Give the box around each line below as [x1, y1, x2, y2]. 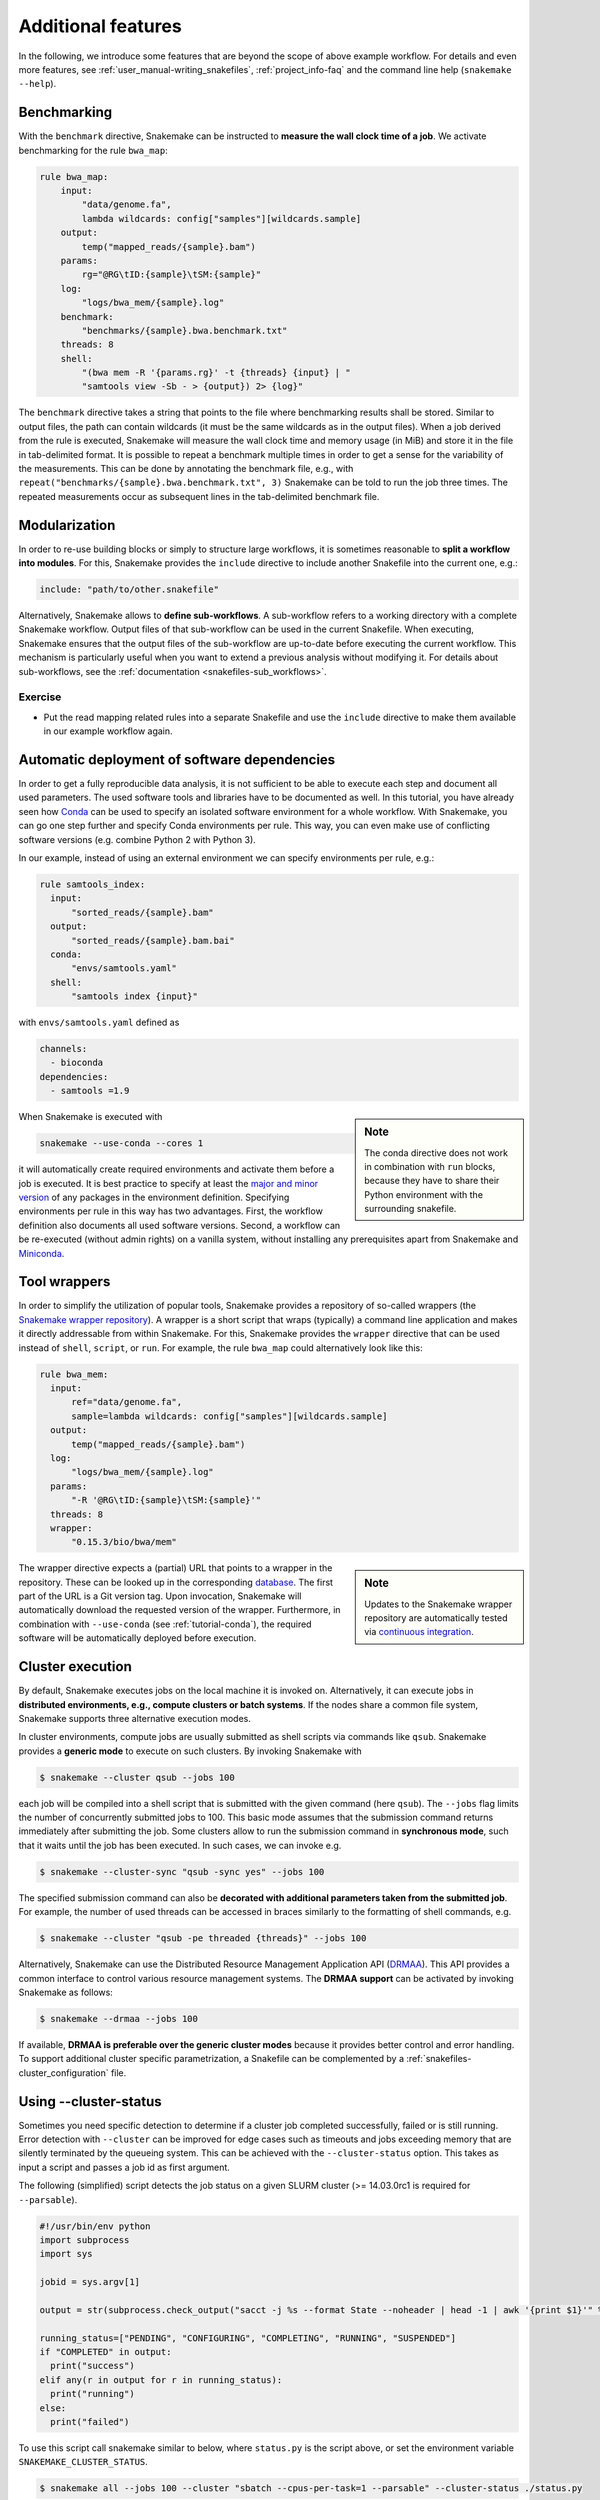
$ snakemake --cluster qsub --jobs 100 [39, 1771, 235, 1783]
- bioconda [50, 1057, 104, 1069]
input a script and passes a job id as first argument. [18, 2161, 230, 2173]
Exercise [18, 690, 62, 704]
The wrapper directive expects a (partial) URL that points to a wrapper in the [18, 1562, 333, 1574]
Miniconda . [18, 1247, 65, 1259]
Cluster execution [18, 1658, 132, 1675]
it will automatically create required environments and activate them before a [18, 1163, 335, 1175]
